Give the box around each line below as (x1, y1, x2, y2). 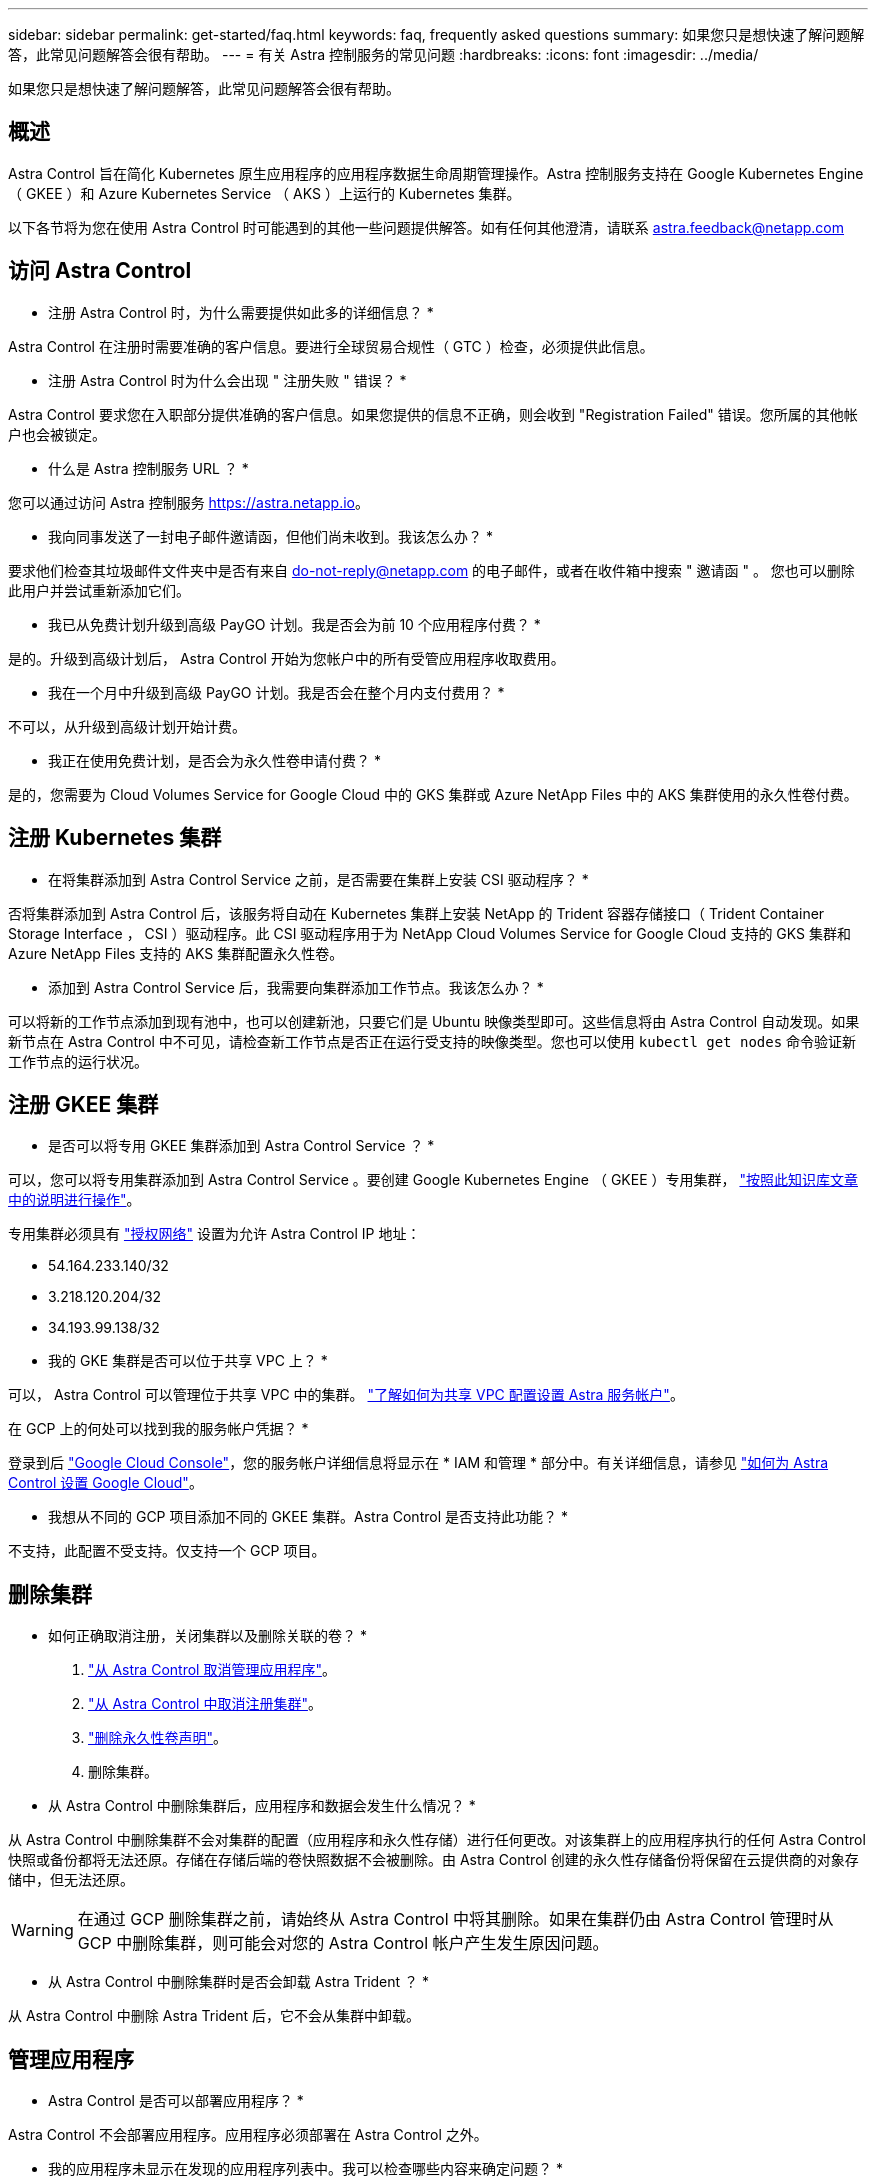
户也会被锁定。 (8, 425, 106, 443)
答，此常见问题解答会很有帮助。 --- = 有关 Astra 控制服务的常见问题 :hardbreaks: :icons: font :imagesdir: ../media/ (8, 46, 759, 63)
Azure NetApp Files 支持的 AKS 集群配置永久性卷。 (8, 944, 344, 962)
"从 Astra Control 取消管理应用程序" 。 (88, 1661, 336, 1679)
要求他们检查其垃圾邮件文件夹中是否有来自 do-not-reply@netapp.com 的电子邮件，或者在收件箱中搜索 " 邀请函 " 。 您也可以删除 (8, 561, 855, 579)
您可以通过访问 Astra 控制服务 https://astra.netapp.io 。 (8, 493, 370, 511)
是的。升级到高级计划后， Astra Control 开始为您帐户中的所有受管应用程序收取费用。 (8, 649, 565, 667)
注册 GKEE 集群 (8, 1091, 159, 1117)
